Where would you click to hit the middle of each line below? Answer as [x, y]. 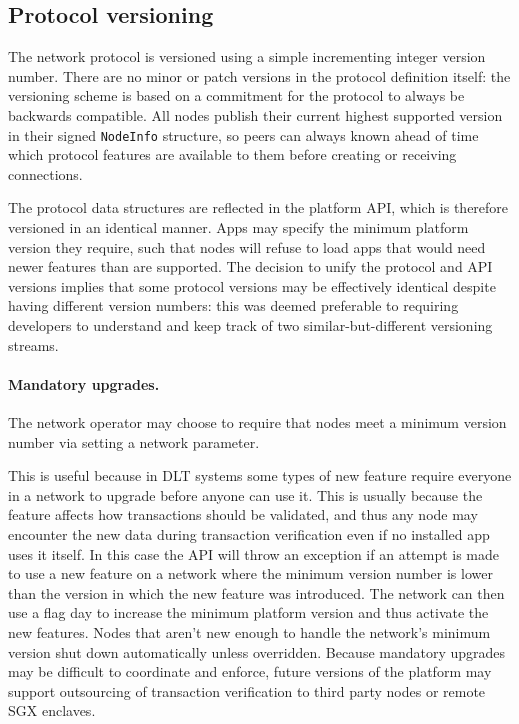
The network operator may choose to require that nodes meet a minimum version [257, 421]
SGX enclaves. [52, 710]
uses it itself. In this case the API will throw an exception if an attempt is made [254, 553]
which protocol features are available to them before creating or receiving [232, 154]
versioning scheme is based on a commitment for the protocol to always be [236, 95]
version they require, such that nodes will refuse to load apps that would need [247, 246]
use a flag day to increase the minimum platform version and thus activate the [248, 612]
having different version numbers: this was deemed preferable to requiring [233, 305]
